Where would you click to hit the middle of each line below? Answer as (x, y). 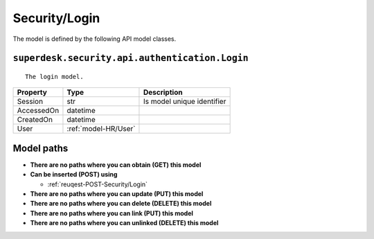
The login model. (54, 77)
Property (32, 92)
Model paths (41, 148)
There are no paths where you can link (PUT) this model (112, 213)
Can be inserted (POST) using (74, 175)
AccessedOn (38, 111)
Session (30, 102)
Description (163, 92)
